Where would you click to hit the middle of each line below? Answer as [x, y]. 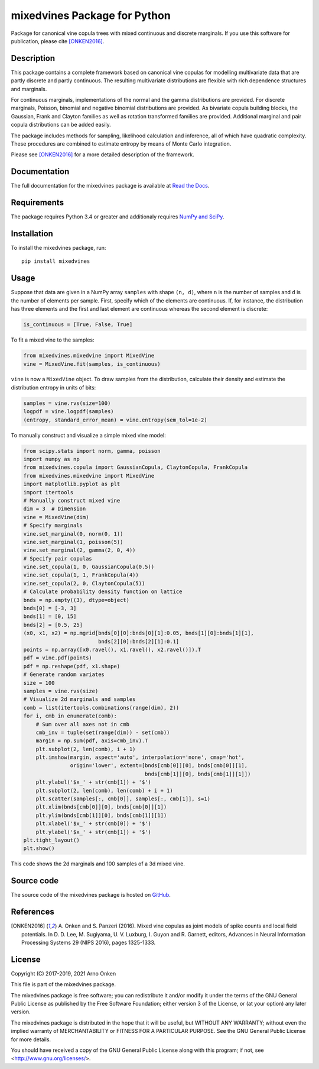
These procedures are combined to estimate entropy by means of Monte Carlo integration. [121, 144]
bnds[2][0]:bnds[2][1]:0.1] [139, 641]
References [32, 912]
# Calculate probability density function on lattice [103, 592]
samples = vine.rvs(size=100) [67, 403]
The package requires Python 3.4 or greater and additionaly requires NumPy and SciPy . [118, 217]
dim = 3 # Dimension [55, 509]
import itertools [48, 492]
